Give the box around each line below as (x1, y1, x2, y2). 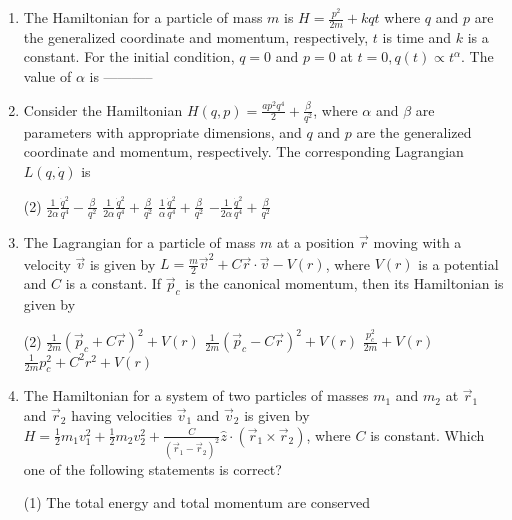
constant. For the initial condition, (23, 46, 235, 67)
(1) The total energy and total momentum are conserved (23, 492, 371, 513)
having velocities (71, 405, 172, 426)
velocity (23, 253, 71, 274)
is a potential (418, 253, 499, 274)
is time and (382, 26, 452, 47)
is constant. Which (370, 424, 485, 445)
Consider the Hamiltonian (23, 99, 183, 120)
